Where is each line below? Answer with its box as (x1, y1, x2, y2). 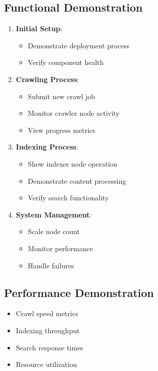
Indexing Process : (16, 141, 78, 152)
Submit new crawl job (28, 91, 95, 101)
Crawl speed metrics (16, 308, 78, 319)
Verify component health (28, 57, 104, 67)
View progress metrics (28, 124, 96, 135)
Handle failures (28, 260, 74, 270)
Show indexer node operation (28, 158, 117, 169)
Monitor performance (28, 243, 93, 253)
